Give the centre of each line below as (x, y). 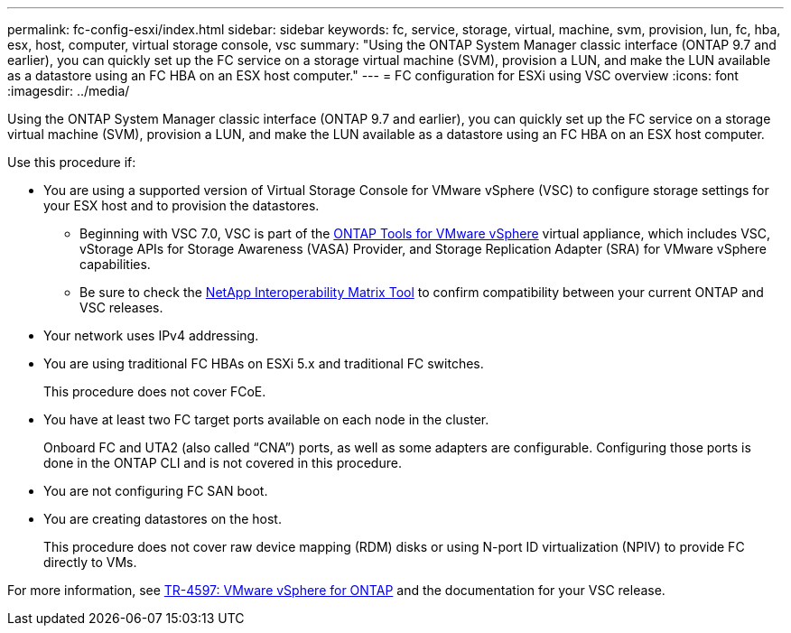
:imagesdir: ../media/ (69, 91)
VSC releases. (121, 307)
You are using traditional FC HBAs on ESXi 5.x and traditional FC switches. (264, 363)
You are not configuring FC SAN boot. (156, 491)
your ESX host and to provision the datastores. (181, 205)
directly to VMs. (90, 562)
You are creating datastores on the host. (163, 519)
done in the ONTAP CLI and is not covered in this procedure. (223, 463)
